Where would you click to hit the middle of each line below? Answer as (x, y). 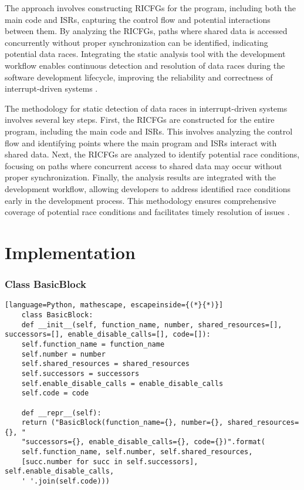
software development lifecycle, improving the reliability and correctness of (139, 77)
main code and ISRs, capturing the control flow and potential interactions (138, 19)
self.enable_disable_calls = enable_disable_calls (122, 383)
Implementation (70, 252)
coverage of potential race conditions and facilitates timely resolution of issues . (147, 212)
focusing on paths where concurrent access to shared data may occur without (143, 165)
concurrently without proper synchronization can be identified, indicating (136, 42)
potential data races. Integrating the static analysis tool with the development (145, 54)
